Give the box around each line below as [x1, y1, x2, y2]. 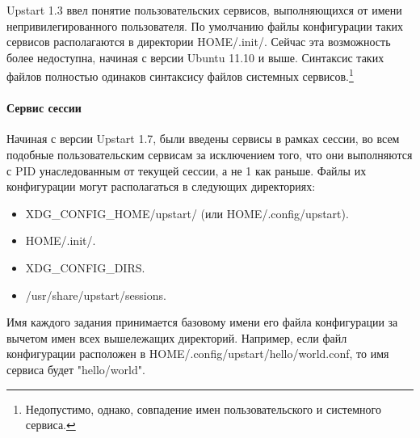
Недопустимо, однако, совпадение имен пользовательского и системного [25, 400, 381, 417]
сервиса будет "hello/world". [6, 360, 145, 377]
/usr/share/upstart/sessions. [25, 286, 166, 303]
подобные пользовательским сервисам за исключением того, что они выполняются [6, 146, 413, 163]
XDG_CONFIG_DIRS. [25, 259, 145, 276]
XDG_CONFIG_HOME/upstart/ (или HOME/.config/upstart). [25, 204, 349, 221]
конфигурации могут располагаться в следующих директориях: [6, 178, 316, 195]
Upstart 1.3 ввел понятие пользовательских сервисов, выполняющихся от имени [6, 2, 402, 18]
